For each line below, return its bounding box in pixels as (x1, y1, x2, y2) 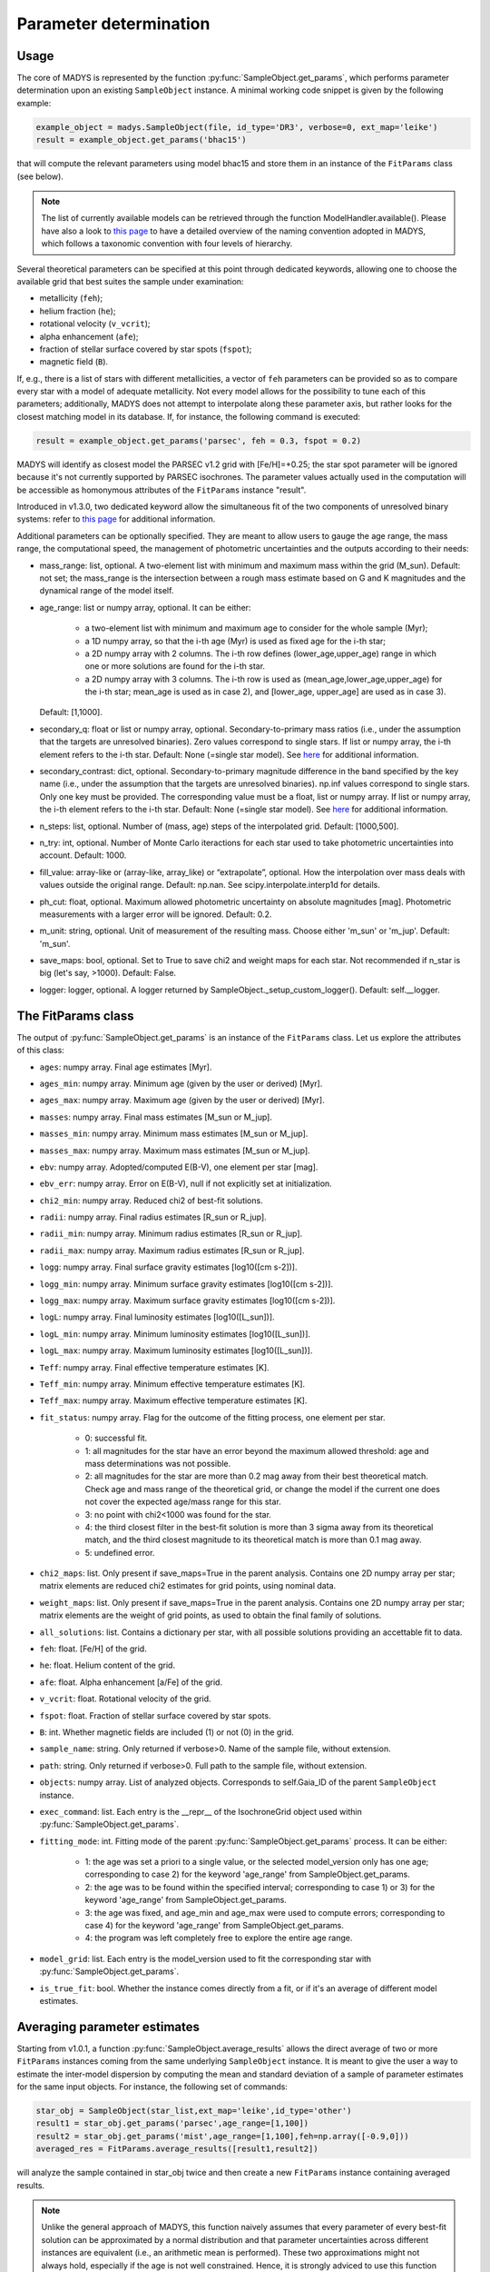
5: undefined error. (84, 1547, 155, 1558)
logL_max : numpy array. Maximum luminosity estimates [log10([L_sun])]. (39, 1345, 313, 1356)
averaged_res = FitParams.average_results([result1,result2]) (35, 2144, 318, 2154)
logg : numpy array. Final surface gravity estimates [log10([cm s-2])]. (39, 1261, 298, 1272)
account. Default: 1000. (39, 850, 127, 861)
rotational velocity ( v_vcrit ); (39, 318, 151, 329)
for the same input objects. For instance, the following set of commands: (16, 2081, 288, 2092)
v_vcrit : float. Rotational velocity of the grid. (39, 1693, 212, 1704)
